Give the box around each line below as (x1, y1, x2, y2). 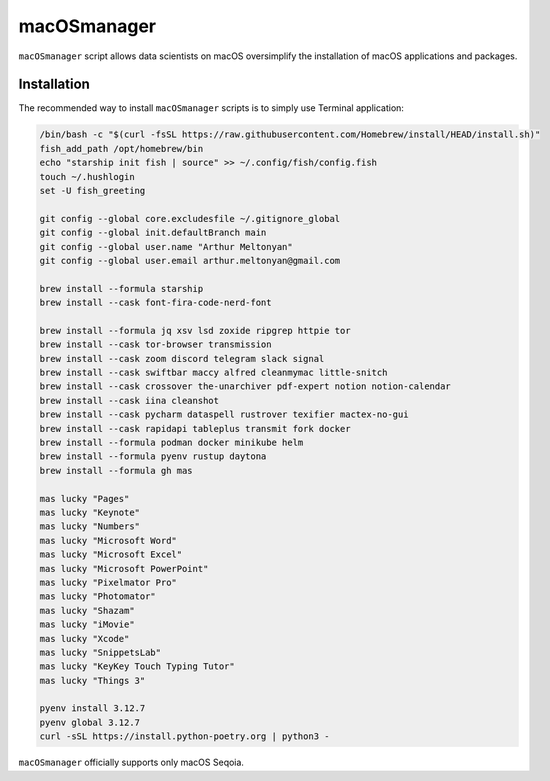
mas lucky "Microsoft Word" (39, 535, 177, 546)
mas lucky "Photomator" (39, 591, 157, 602)
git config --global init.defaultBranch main (39, 227, 267, 239)
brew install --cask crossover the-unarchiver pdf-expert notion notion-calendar (39, 381, 452, 392)
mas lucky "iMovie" (39, 619, 135, 630)
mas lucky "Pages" (39, 493, 130, 504)
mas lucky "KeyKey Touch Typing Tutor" (39, 661, 235, 672)
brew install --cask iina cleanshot (39, 395, 220, 406)
